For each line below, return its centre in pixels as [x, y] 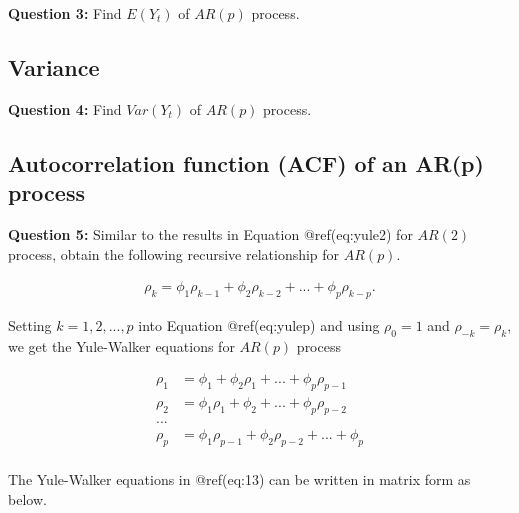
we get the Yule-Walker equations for [121, 345]
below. [27, 498]
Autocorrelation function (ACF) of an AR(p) [246, 162]
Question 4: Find [65, 108]
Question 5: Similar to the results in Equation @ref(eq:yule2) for [210, 233]
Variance [54, 66]
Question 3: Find [65, 13]
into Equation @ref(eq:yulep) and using [259, 325]
